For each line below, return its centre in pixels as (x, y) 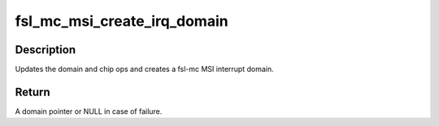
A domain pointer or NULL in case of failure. (89, 111)
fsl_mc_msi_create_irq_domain (122, 21)
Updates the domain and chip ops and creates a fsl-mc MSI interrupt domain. (144, 69)
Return (33, 92)
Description (46, 50)
